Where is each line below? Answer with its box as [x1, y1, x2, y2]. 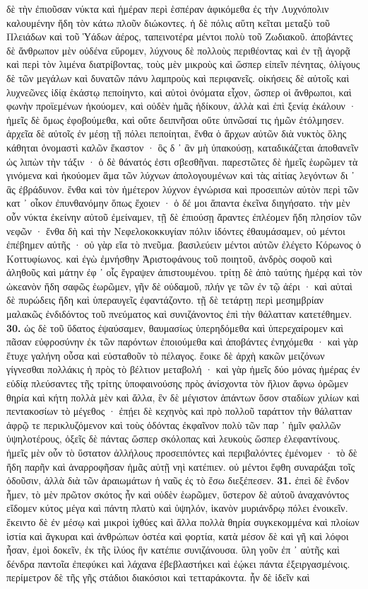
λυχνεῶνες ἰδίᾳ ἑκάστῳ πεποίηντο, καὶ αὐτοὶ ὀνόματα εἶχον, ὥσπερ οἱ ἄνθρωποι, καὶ [6, 84, 352, 99]
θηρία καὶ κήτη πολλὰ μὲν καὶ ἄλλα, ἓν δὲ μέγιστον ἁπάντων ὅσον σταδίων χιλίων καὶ [6, 389, 360, 404]
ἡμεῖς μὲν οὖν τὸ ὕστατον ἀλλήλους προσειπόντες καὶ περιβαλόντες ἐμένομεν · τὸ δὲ [6, 445, 357, 459]
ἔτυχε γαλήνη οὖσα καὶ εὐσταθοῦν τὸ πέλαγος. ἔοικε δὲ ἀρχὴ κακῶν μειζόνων [6, 348, 325, 362]
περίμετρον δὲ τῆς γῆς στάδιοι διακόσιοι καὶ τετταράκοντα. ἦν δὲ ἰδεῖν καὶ [6, 570, 310, 585]
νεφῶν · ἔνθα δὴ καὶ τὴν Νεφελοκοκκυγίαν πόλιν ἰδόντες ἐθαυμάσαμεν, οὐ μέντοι [6, 223, 345, 238]
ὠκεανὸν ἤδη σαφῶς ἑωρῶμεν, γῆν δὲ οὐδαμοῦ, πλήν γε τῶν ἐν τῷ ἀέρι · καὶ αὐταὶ [6, 278, 352, 293]
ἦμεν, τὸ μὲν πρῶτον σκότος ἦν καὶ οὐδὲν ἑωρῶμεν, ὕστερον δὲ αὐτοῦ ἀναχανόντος [6, 486, 349, 501]
